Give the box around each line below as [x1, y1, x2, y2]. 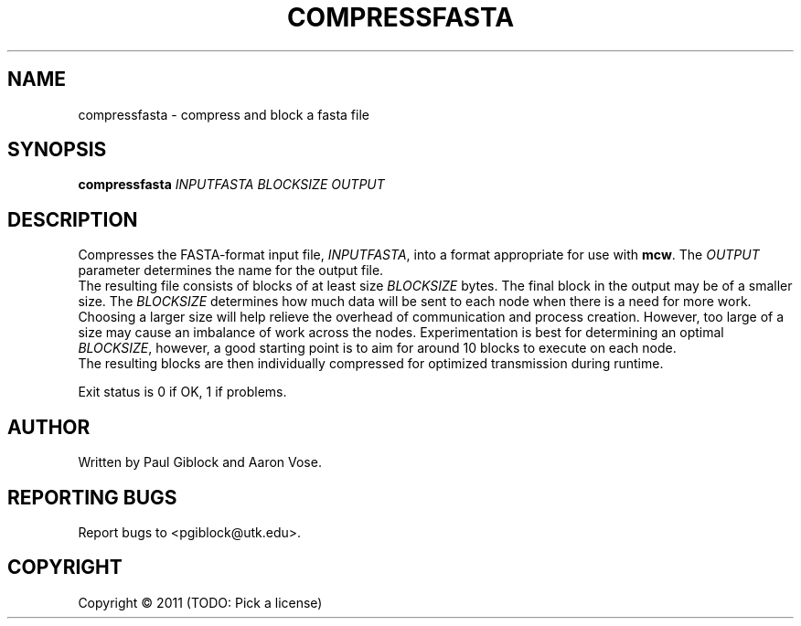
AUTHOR [7, 415, 91, 439]
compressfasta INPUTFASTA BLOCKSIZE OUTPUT [78, 176, 385, 193]
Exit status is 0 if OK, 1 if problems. [78, 384, 287, 400]
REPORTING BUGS [7, 485, 177, 509]
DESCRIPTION [7, 207, 138, 231]
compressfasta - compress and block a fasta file [78, 106, 369, 122]
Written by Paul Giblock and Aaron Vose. [78, 454, 322, 471]
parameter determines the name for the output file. [78, 262, 384, 279]
